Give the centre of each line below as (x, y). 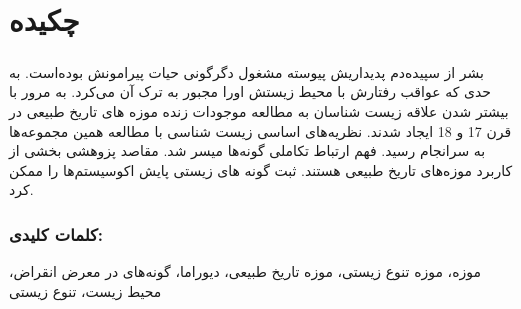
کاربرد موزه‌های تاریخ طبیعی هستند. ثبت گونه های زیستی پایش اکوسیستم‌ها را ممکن (261, 169)
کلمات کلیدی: (56, 233)
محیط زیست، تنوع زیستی (85, 290)
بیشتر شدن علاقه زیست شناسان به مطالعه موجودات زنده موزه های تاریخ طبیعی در (259, 110)
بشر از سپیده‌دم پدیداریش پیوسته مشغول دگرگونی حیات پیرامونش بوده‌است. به (246, 71)
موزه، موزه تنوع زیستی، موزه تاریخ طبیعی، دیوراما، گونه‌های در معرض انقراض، (245, 271)
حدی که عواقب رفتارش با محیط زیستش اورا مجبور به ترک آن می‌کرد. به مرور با (250, 91)
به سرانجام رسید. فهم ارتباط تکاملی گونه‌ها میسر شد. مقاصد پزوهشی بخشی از (247, 150)
